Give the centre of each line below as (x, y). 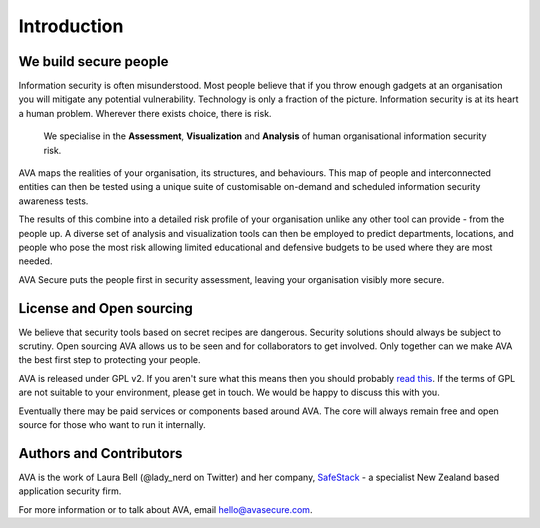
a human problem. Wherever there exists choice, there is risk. (145, 113)
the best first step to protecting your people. (109, 360)
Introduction (71, 26)
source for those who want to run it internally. (112, 424)
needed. (35, 261)
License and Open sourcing (106, 308)
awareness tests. (53, 201)
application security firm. (70, 491)
